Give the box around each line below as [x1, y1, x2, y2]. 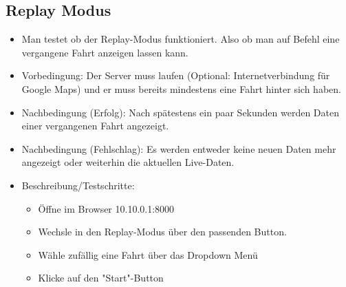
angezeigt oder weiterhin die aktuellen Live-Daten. [21, 155, 235, 169]
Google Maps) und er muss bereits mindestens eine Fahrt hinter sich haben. [21, 81, 341, 96]
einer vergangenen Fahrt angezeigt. [21, 118, 169, 133]
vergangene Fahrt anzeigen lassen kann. [21, 45, 188, 59]
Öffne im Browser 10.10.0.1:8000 [38, 201, 175, 215]
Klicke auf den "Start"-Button [38, 270, 164, 285]
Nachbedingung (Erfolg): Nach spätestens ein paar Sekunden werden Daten [21, 105, 340, 119]
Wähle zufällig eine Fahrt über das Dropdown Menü [38, 247, 258, 262]
